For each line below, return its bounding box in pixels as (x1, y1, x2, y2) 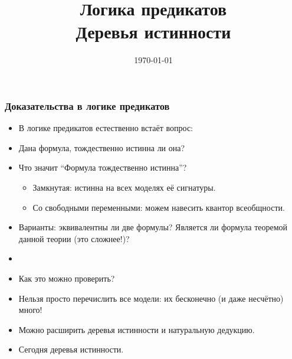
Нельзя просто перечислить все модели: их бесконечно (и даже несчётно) (18, 292, 284, 304)
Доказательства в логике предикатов (5, 98, 170, 113)
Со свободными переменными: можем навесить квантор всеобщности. (32, 201, 285, 213)
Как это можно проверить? (18, 272, 115, 284)
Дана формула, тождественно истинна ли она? (18, 141, 185, 154)
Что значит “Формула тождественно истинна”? (18, 161, 187, 174)
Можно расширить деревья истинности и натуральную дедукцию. (18, 323, 255, 335)
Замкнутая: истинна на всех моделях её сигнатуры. (32, 181, 216, 193)
